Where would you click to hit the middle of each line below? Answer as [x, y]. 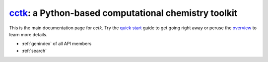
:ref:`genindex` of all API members [57, 44]
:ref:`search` [34, 51]
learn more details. [28, 34]
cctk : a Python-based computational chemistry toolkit [123, 13]
